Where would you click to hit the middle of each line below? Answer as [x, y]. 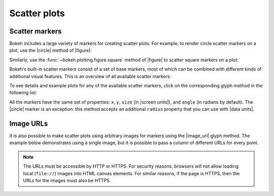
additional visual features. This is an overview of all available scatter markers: [90, 76]
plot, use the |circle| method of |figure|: [50, 50]
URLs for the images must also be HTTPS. [67, 181]
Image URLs [29, 124]
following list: [23, 93]
